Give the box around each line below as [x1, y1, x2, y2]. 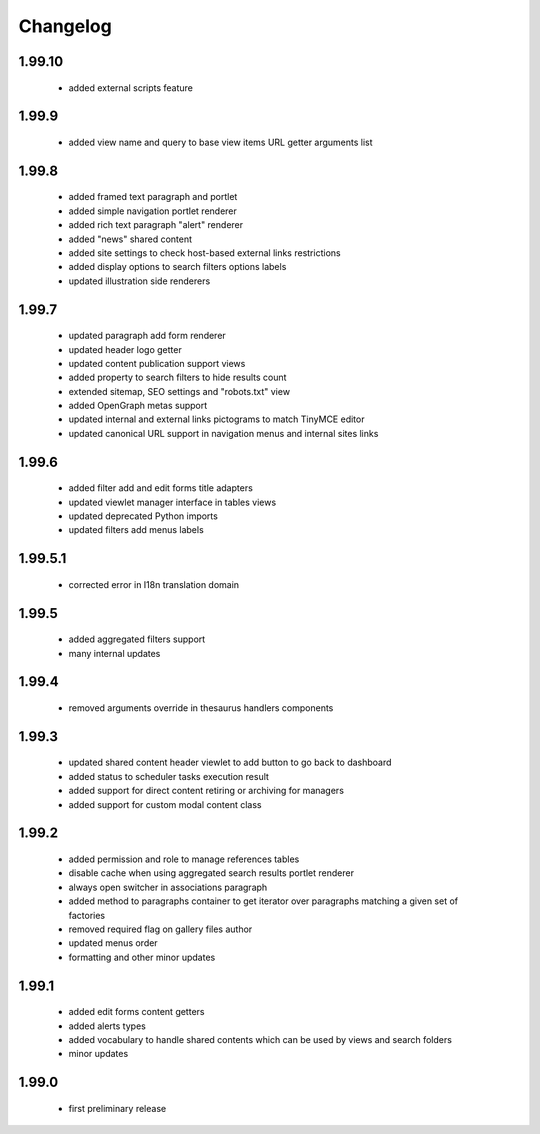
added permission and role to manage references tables [68, 853, 300, 865]
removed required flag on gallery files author [68, 923, 253, 935]
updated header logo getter [68, 343, 182, 355]
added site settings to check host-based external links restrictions [68, 246, 341, 259]
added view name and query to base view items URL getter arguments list [68, 136, 374, 148]
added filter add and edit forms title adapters [68, 482, 254, 494]
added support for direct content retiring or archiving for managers [68, 785, 345, 797]
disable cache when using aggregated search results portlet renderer [68, 867, 355, 879]
